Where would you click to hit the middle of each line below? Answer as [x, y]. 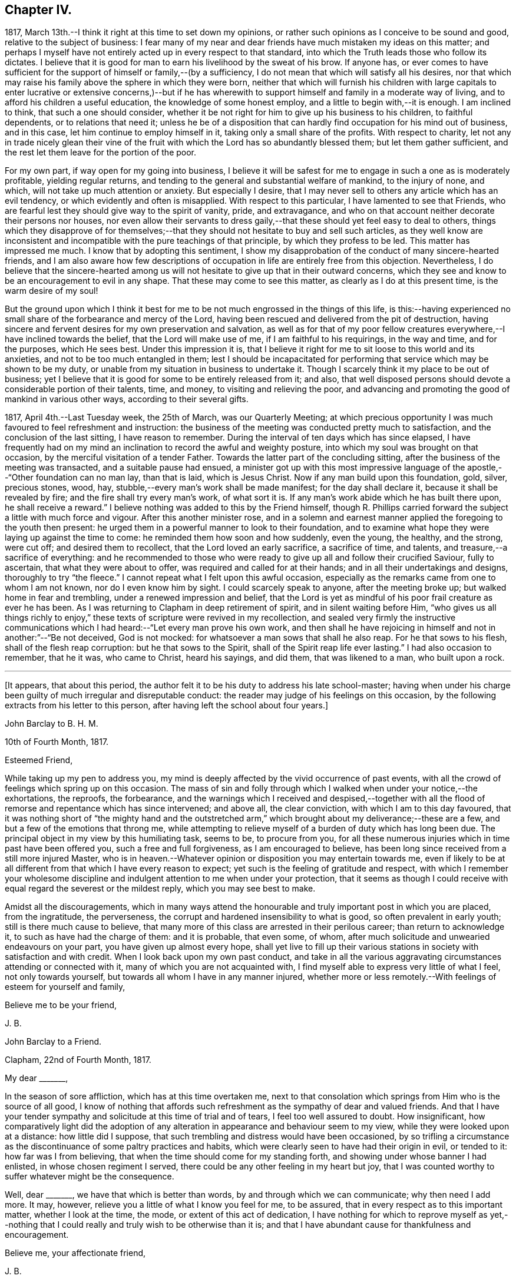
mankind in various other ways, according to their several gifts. [127, 399]
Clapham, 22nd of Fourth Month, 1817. [78, 1060]
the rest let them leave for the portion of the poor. [101, 153]
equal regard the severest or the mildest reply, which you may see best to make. [160, 889]
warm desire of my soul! [52, 291]
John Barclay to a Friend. [53, 1042]
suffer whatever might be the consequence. [90, 1177]
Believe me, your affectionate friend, [75, 1253]
